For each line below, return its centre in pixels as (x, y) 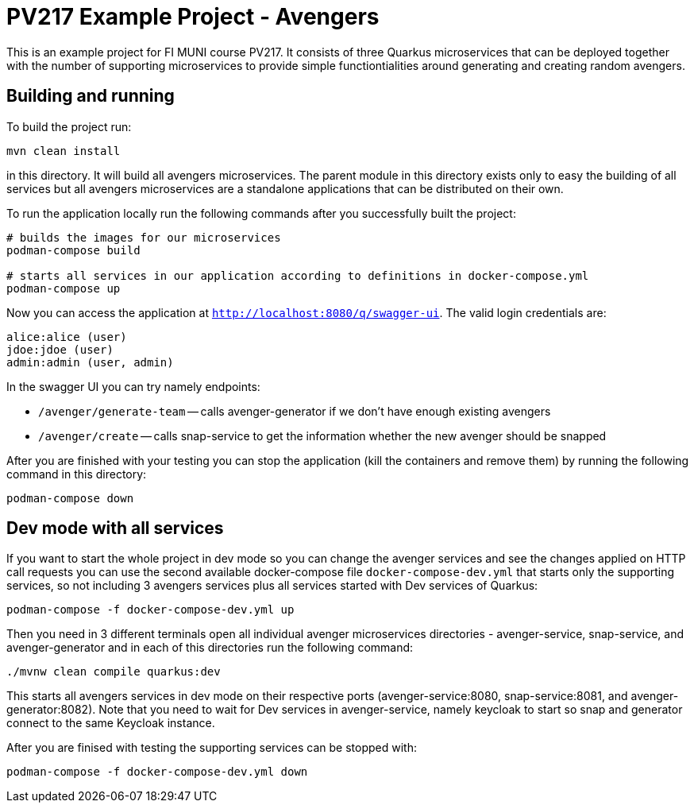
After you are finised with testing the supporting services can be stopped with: (212, 748)
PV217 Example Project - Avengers (193, 17)
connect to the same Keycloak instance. (111, 723)
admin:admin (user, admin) (90, 362)
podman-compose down (70, 498)
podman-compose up (64, 288)
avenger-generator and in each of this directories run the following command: (210, 648)
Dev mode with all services (115, 528)
